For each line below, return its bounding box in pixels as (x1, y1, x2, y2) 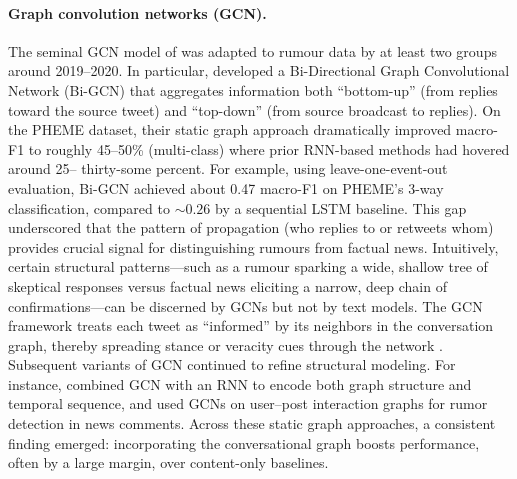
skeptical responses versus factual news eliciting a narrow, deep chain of (8, 275, 447, 296)
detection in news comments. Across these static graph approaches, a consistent (8, 413, 496, 434)
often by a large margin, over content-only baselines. (8, 452, 329, 473)
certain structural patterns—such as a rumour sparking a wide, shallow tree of (8, 256, 488, 277)
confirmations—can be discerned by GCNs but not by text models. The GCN (8, 295, 483, 316)
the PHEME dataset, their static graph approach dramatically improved (8, 119, 452, 140)
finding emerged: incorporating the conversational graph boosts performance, (8, 432, 480, 453)
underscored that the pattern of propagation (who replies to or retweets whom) (8, 217, 494, 238)
